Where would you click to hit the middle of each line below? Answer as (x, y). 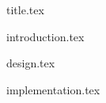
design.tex (31, 63)
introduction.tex (45, 36)
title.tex (25, 10)
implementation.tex (53, 89)
